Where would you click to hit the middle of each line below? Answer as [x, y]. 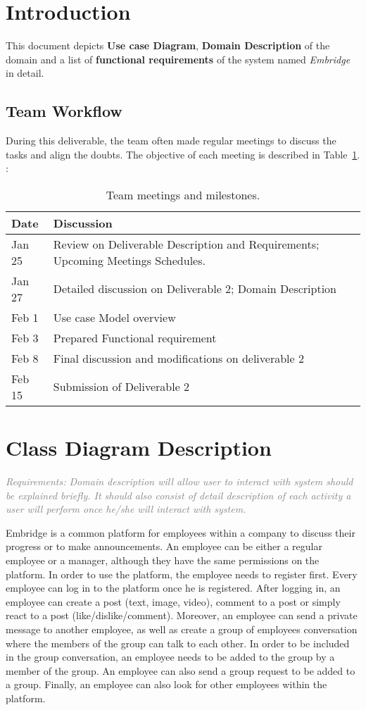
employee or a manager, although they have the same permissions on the [163, 560]
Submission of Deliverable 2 [121, 387]
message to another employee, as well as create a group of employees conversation [182, 629]
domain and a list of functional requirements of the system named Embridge [178, 59]
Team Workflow [64, 111]
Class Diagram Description [139, 448]
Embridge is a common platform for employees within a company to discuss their [181, 532]
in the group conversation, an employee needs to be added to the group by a [170, 657]
